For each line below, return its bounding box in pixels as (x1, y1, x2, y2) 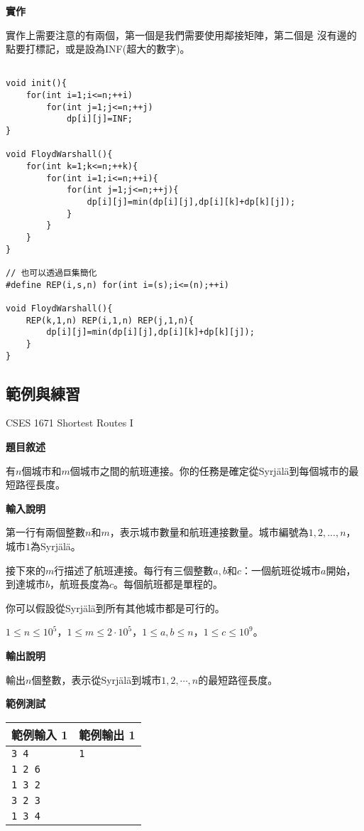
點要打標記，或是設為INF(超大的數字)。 (6, 41, 190, 56)
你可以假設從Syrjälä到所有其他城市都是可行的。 (6, 600, 225, 615)
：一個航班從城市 (241, 562, 321, 577)
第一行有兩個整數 (6, 525, 85, 540)
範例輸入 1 (11, 726, 68, 743)
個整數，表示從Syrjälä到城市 (31, 672, 162, 687)
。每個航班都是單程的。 (114, 577, 224, 591)
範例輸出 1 (79, 726, 136, 743)
